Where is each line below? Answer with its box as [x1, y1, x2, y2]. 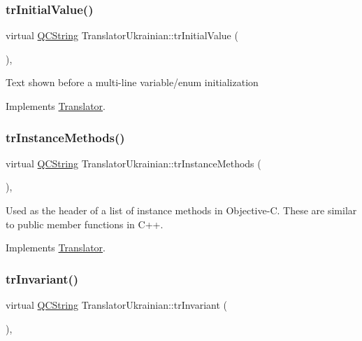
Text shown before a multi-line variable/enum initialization [6, 75, 259, 90]
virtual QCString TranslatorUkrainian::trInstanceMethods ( [6, 155, 261, 170]
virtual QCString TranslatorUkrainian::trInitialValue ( [6, 28, 238, 43]
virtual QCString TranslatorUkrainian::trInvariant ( [6, 298, 228, 312]
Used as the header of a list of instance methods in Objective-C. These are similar [6, 203, 357, 217]
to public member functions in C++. [6, 216, 164, 231]
